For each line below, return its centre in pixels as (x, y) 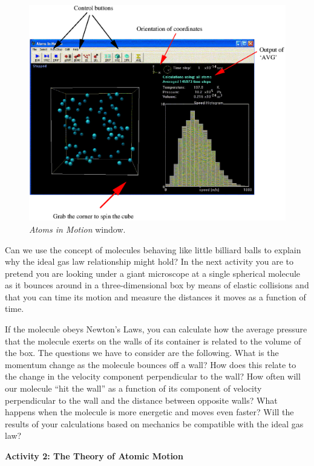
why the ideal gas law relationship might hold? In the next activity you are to (149, 261)
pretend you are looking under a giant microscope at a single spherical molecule (153, 273)
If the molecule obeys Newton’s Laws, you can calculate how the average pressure (156, 329)
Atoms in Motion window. (77, 229)
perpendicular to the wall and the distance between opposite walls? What (141, 400)
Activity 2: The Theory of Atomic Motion (94, 456)
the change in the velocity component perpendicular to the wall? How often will (153, 376)
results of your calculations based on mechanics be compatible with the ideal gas (154, 423)
